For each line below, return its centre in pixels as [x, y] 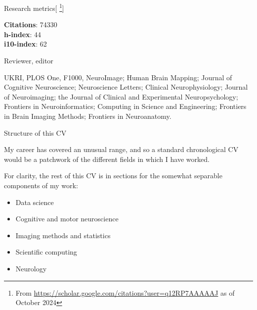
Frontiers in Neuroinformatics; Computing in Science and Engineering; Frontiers [125, 106]
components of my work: [41, 185]
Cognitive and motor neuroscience [67, 219]
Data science [35, 202]
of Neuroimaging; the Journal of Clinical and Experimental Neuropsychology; [121, 96]
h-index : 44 [23, 34]
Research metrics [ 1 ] [34, 7]
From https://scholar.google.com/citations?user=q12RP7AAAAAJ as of [125, 292]
